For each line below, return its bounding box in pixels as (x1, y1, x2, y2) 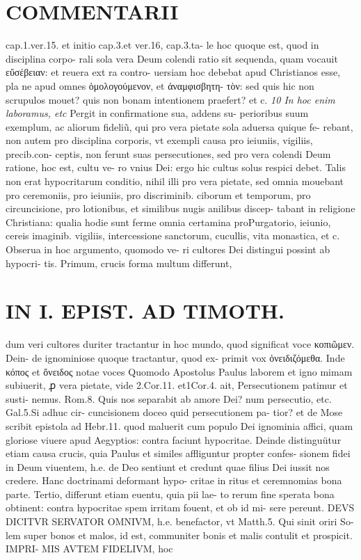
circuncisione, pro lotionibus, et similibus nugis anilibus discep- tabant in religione (6, 201, 355, 216)
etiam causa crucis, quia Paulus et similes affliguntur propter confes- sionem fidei (6, 446, 351, 461)
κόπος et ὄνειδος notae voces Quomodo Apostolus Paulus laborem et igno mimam (6, 364, 353, 378)
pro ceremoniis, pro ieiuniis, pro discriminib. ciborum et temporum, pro (6, 187, 311, 202)
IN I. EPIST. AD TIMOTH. (6, 296, 284, 325)
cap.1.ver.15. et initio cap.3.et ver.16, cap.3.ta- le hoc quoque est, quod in (6, 38, 319, 52)
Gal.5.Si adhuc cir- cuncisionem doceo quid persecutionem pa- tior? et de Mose (6, 405, 343, 419)
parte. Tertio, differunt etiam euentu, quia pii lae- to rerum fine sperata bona (6, 486, 335, 501)
